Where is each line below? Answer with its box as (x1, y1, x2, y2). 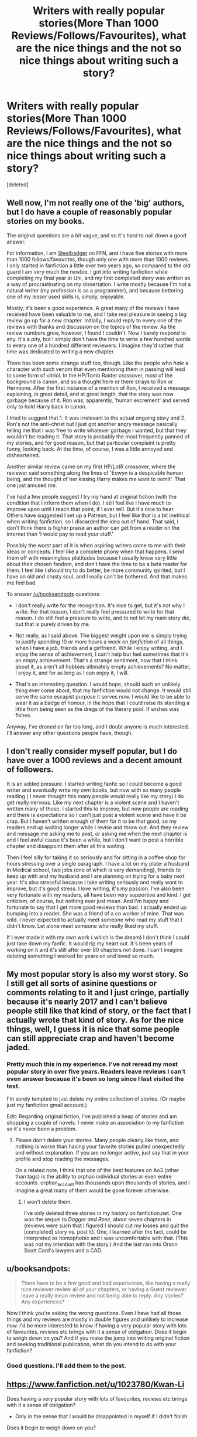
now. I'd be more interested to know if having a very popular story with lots (6, 1322, 187, 1329)
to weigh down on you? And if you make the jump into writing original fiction (6, 1334, 190, 1341)
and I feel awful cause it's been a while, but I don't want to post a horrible (6, 836, 184, 843)
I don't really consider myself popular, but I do (6, 746, 178, 757)
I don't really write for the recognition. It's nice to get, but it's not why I (15, 602, 185, 609)
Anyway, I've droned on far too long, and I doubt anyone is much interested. (6, 723, 189, 730)
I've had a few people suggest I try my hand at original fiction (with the (6, 493, 177, 500)
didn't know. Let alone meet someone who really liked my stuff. (6, 922, 158, 929)
